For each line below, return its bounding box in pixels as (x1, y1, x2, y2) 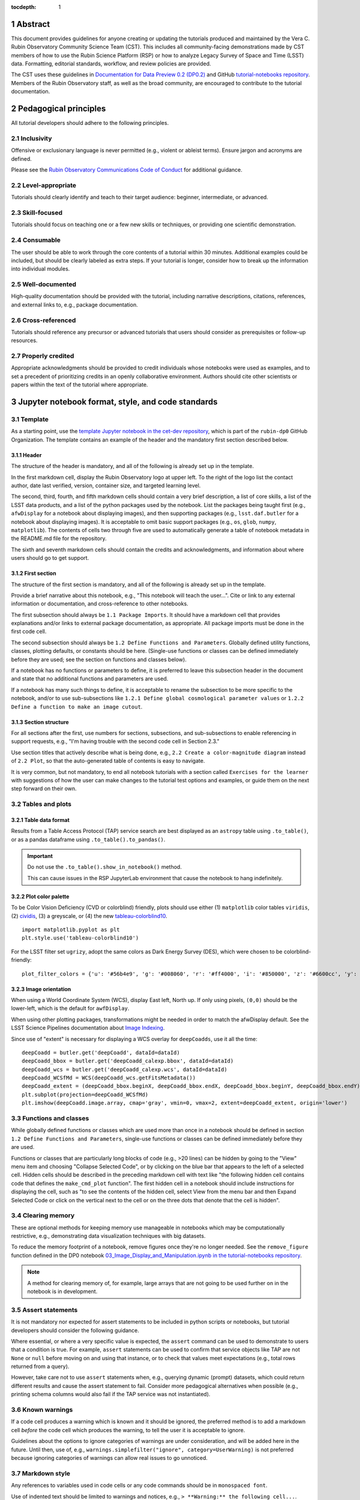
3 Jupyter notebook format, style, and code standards (11, 397, 218, 407)
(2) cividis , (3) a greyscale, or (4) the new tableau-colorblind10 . (11, 912, 167, 919)
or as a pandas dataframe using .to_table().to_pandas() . (11, 836, 166, 843)
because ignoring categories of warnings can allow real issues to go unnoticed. (11, 1454, 208, 1461)
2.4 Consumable (11, 236, 61, 244)
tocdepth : (11, 4, 37, 10)
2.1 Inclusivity (11, 134, 52, 142)
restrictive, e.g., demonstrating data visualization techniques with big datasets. (11, 1232, 206, 1240)
